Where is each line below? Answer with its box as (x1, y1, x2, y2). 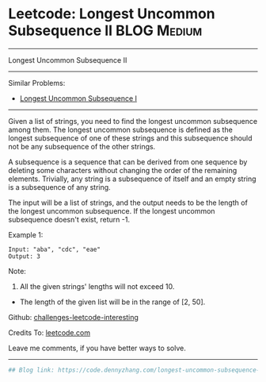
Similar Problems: (8, 78, 66, 87)
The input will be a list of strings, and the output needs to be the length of (8, 198, 248, 207)
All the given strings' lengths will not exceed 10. (19, 281, 175, 291)
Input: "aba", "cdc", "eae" (8, 245, 101, 253)
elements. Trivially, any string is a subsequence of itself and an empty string (8, 174, 256, 183)
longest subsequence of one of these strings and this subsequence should (8, 133, 253, 143)
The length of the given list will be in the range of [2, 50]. (19, 297, 206, 307)
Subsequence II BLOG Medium (8, 21, 203, 40)
